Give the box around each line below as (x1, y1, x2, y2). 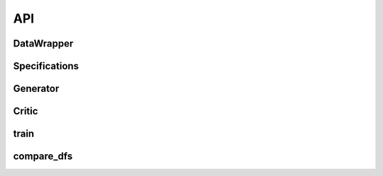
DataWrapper (13, 37, 74, 49)
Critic (13, 105, 38, 117)
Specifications (13, 60, 79, 72)
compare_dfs (13, 151, 73, 163)
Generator (13, 83, 60, 95)
